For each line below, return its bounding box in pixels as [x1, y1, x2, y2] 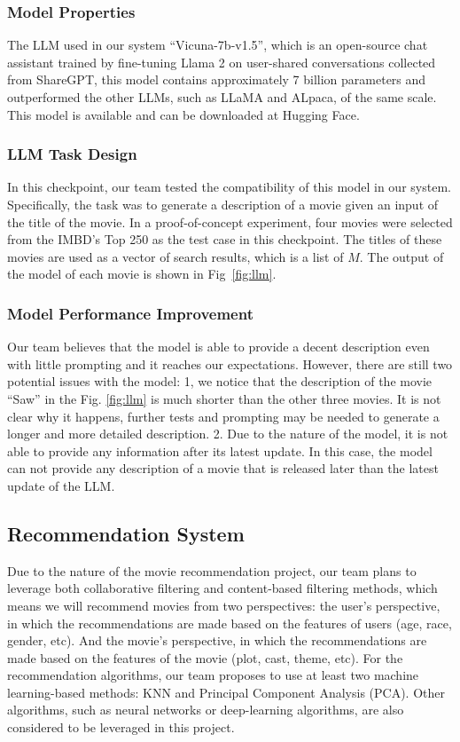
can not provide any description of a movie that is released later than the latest [7, 459, 439, 478]
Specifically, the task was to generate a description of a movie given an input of [7, 195, 439, 213]
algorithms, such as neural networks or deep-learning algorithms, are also [7, 700, 404, 719]
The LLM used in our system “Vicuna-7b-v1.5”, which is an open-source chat [7, 36, 428, 54]
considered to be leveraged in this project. [7, 718, 235, 737]
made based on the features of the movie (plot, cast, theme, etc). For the [7, 648, 403, 667]
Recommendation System [7, 519, 245, 547]
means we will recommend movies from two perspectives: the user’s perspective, [7, 596, 441, 614]
